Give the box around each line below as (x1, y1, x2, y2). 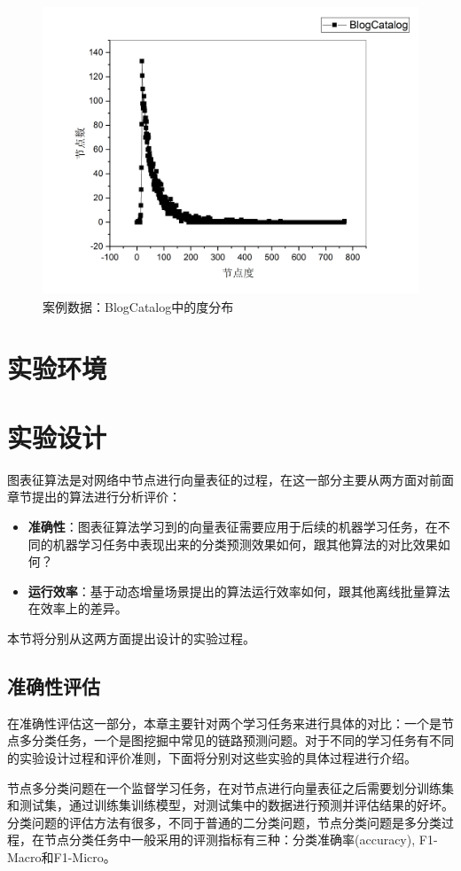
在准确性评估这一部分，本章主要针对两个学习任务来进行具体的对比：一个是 (7, 713, 441, 732)
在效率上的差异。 (27, 599, 128, 618)
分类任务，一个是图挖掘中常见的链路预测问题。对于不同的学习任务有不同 (31, 731, 454, 750)
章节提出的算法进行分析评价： (7, 487, 181, 506)
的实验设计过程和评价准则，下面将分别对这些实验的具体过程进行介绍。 (7, 749, 417, 767)
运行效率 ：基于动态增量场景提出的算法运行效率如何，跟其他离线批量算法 (27, 581, 450, 600)
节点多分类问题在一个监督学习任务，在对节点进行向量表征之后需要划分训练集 (7, 778, 454, 797)
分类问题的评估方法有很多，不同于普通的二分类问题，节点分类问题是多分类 (7, 813, 441, 831)
